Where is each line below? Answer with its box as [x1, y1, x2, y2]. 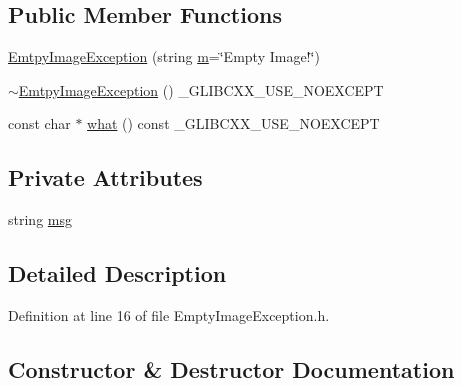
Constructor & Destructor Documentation [8, 353, 455, 384]
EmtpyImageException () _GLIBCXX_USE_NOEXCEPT [18, 79, 384, 100]
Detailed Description [8, 258, 227, 289]
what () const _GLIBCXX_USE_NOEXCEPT [87, 113, 380, 134]
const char [8, 113, 71, 134]
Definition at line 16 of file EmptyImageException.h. [8, 304, 330, 325]
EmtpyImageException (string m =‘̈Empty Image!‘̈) [8, 46, 320, 67]
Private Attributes [8, 162, 203, 193]
